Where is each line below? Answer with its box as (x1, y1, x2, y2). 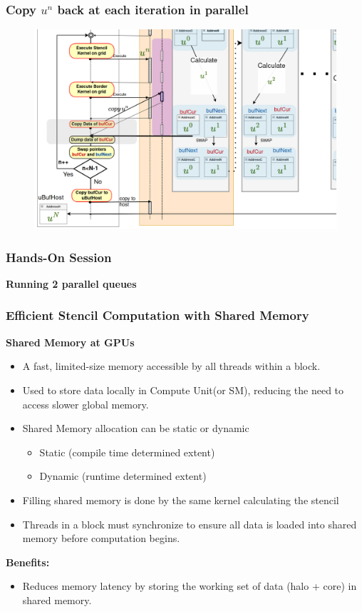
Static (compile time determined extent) (39, 444, 215, 459)
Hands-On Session (6, 248, 112, 266)
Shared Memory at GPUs (6, 334, 135, 349)
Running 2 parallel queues (6, 276, 137, 291)
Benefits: (6, 554, 50, 569)
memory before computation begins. (22, 531, 180, 546)
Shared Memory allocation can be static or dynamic (22, 421, 249, 436)
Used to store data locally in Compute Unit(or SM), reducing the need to (22, 382, 344, 397)
